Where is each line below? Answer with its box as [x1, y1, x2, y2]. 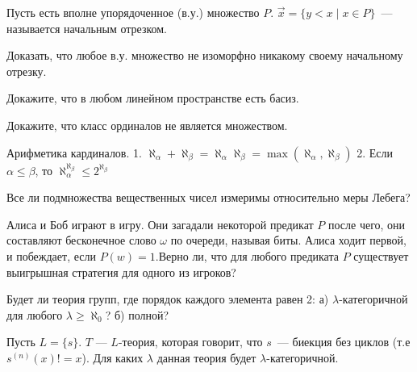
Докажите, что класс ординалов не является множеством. [6, 116, 288, 133]
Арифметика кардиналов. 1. [6, 144, 142, 161]
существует [353, 247, 409, 264]
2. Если [357, 144, 394, 161]
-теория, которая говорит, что [118, 333, 263, 350]
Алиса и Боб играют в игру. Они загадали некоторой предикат [6, 215, 314, 232]
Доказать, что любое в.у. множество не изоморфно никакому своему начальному [6, 47, 403, 64]
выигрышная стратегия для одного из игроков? [6, 263, 236, 280]
